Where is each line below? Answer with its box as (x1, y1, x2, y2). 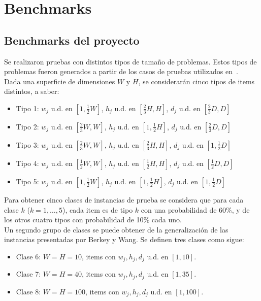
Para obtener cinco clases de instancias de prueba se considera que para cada (4, 194, 244, 205)
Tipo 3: (16, 139, 39, 150)
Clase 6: (16, 251, 41, 261)
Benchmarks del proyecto (4, 32, 140, 48)
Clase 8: (16, 286, 41, 296)
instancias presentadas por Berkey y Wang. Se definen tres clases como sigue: (4, 234, 244, 245)
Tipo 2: (16, 121, 39, 131)
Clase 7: (16, 269, 41, 279)
